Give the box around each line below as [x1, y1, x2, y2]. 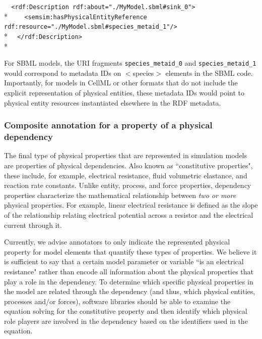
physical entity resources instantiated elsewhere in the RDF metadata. [4, 97, 221, 108]
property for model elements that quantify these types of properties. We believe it [4, 246, 257, 257]
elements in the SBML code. [165, 67, 253, 78]
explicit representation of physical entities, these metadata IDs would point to [4, 87, 245, 98]
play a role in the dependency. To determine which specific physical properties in [4, 276, 253, 286]
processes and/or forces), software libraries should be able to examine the [4, 296, 231, 306]
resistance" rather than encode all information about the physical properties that [4, 266, 254, 276]
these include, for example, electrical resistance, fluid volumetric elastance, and [4, 170, 247, 180]
